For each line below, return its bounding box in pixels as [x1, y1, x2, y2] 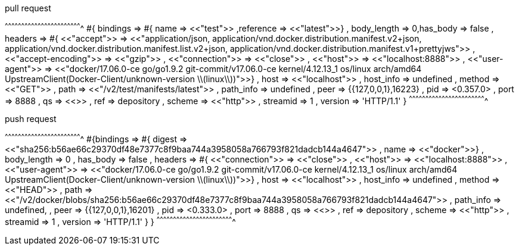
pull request [5, 3, 51, 13]
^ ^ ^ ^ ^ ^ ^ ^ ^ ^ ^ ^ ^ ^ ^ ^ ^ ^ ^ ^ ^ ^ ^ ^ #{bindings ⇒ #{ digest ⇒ [5, 132, 188, 144]
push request [5, 114, 57, 124]
